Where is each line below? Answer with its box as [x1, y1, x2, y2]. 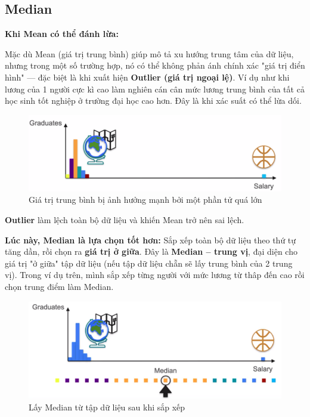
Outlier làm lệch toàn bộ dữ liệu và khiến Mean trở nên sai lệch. [5, 214, 244, 226]
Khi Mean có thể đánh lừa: [5, 27, 119, 40]
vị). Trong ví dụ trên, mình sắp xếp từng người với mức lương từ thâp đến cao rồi [5, 268, 305, 281]
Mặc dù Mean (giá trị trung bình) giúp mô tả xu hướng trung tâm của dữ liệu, [5, 47, 294, 60]
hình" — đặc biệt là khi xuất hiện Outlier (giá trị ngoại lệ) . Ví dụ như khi [5, 70, 290, 83]
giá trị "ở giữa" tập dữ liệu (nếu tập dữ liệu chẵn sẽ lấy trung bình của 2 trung [5, 257, 293, 269]
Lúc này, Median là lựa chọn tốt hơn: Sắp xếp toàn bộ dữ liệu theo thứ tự [5, 233, 296, 246]
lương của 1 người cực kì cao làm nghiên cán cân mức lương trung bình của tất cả [5, 82, 305, 95]
